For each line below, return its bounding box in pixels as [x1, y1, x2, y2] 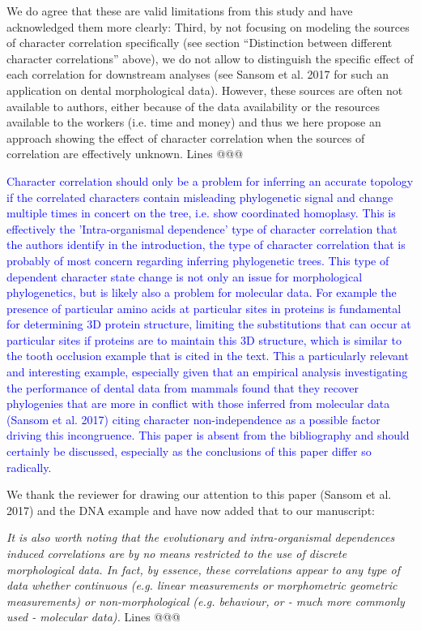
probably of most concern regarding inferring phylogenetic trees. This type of [6, 251, 389, 268]
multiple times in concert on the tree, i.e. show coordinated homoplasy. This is [6, 204, 396, 221]
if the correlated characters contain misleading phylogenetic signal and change [6, 188, 393, 205]
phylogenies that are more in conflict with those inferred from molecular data [6, 395, 390, 412]
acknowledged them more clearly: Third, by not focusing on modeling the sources [6, 18, 410, 35]
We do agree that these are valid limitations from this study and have [6, 2, 353, 19]
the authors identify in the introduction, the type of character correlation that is [6, 236, 406, 253]
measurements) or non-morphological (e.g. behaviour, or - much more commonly [6, 592, 405, 609]
